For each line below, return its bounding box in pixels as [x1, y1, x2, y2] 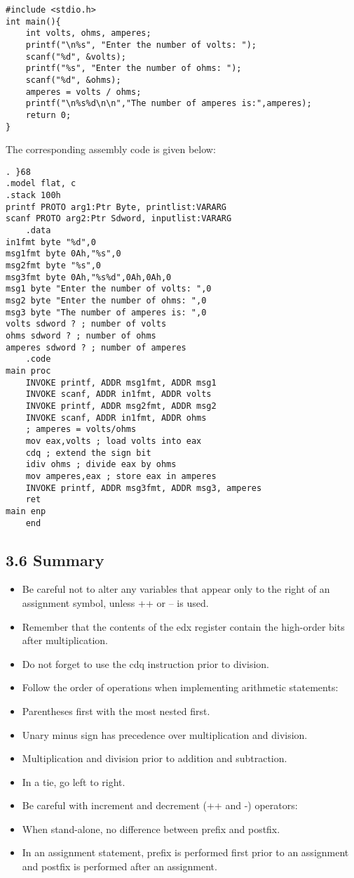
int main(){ [6, 16, 61, 27]
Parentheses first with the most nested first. [22, 703, 210, 718]
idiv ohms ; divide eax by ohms [25, 459, 177, 470]
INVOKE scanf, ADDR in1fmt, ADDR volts [25, 389, 212, 400]
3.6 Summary [6, 549, 104, 570]
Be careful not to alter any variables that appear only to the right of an [22, 582, 330, 596]
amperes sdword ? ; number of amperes [6, 342, 186, 353]
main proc [6, 365, 51, 376]
